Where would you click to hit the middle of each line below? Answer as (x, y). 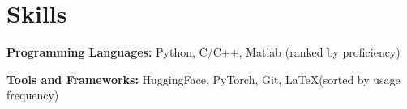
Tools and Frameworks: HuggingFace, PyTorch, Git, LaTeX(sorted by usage (203, 79)
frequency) (33, 95)
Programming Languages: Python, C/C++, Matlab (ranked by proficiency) (203, 52)
